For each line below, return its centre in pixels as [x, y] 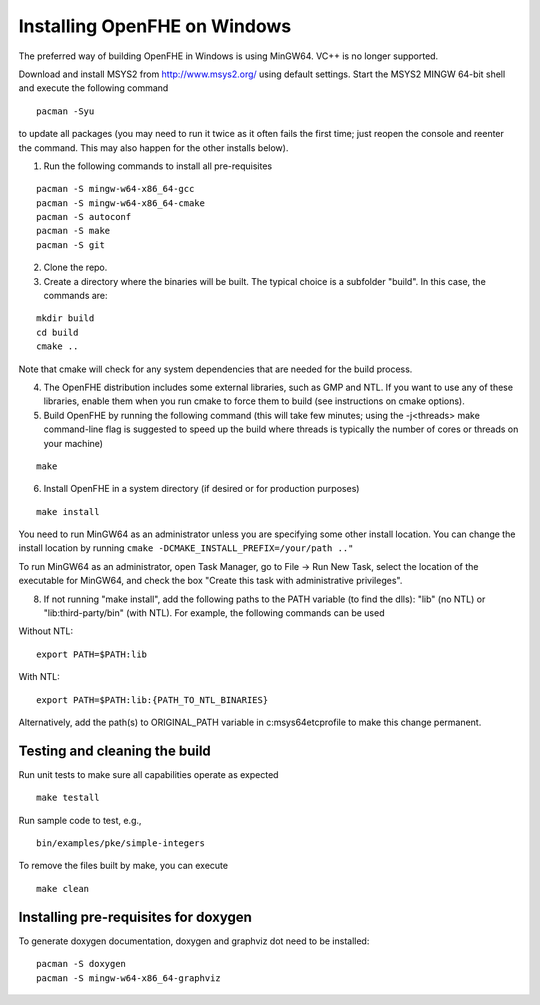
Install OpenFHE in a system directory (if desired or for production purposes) [201, 489]
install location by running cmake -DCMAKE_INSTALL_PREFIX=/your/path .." [186, 548]
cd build [57, 332]
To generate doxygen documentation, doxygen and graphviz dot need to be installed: [194, 941]
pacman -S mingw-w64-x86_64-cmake [120, 203]
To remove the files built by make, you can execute [123, 866]
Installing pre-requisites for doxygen [135, 916]
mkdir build [65, 318]
